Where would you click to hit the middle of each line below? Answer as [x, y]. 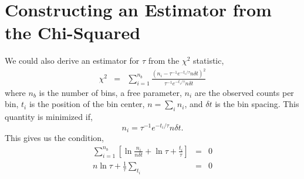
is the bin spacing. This [257, 104]
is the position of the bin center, [87, 104]
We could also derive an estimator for [72, 61]
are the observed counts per [244, 92]
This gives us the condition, [55, 138]
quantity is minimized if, [49, 117]
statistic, [209, 61]
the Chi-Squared [73, 32]
